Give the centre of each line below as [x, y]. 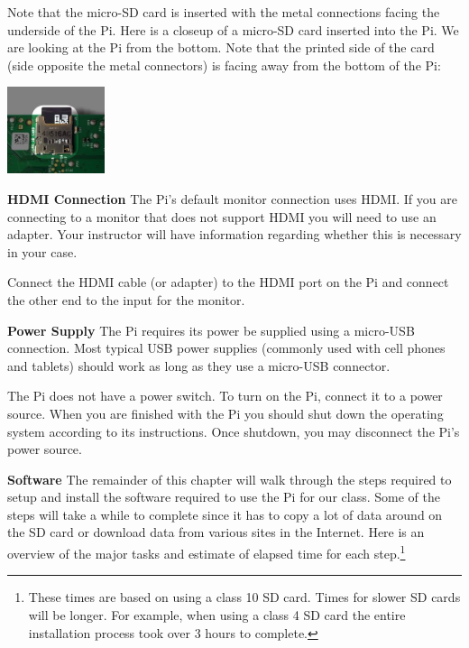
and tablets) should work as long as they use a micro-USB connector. [199, 365]
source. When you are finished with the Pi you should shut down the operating [225, 413]
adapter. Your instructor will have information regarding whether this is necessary [234, 234]
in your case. [42, 251]
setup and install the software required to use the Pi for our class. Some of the [224, 497]
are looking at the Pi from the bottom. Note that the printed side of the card [221, 47]
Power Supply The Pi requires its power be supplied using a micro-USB [211, 330]
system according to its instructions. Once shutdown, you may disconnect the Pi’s [234, 431]
